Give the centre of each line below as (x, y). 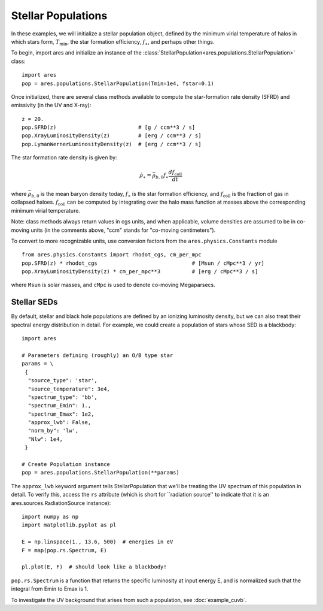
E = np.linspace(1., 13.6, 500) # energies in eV (97, 542)
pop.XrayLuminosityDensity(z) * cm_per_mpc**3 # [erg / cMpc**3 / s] (140, 272)
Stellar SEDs (34, 302)
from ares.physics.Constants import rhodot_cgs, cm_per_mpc (112, 255)
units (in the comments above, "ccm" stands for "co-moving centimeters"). (123, 230)
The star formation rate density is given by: (64, 158)
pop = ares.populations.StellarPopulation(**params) (100, 473)
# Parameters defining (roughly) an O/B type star (97, 355)
